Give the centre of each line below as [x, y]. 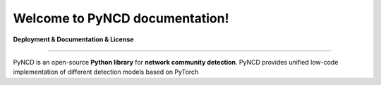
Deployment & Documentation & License [73, 39]
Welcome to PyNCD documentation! [121, 18]
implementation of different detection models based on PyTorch [106, 72]
